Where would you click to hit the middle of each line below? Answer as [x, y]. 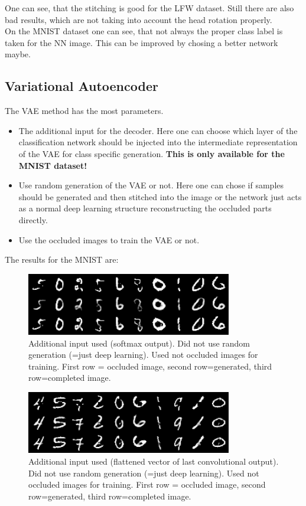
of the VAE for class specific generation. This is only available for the [152, 153]
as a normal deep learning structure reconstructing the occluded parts [145, 208]
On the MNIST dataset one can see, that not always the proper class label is [144, 31]
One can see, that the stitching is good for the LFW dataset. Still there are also [149, 8]
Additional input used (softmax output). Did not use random [139, 343]
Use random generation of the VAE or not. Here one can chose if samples [151, 185]
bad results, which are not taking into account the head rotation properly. [139, 19]
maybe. [18, 54]
